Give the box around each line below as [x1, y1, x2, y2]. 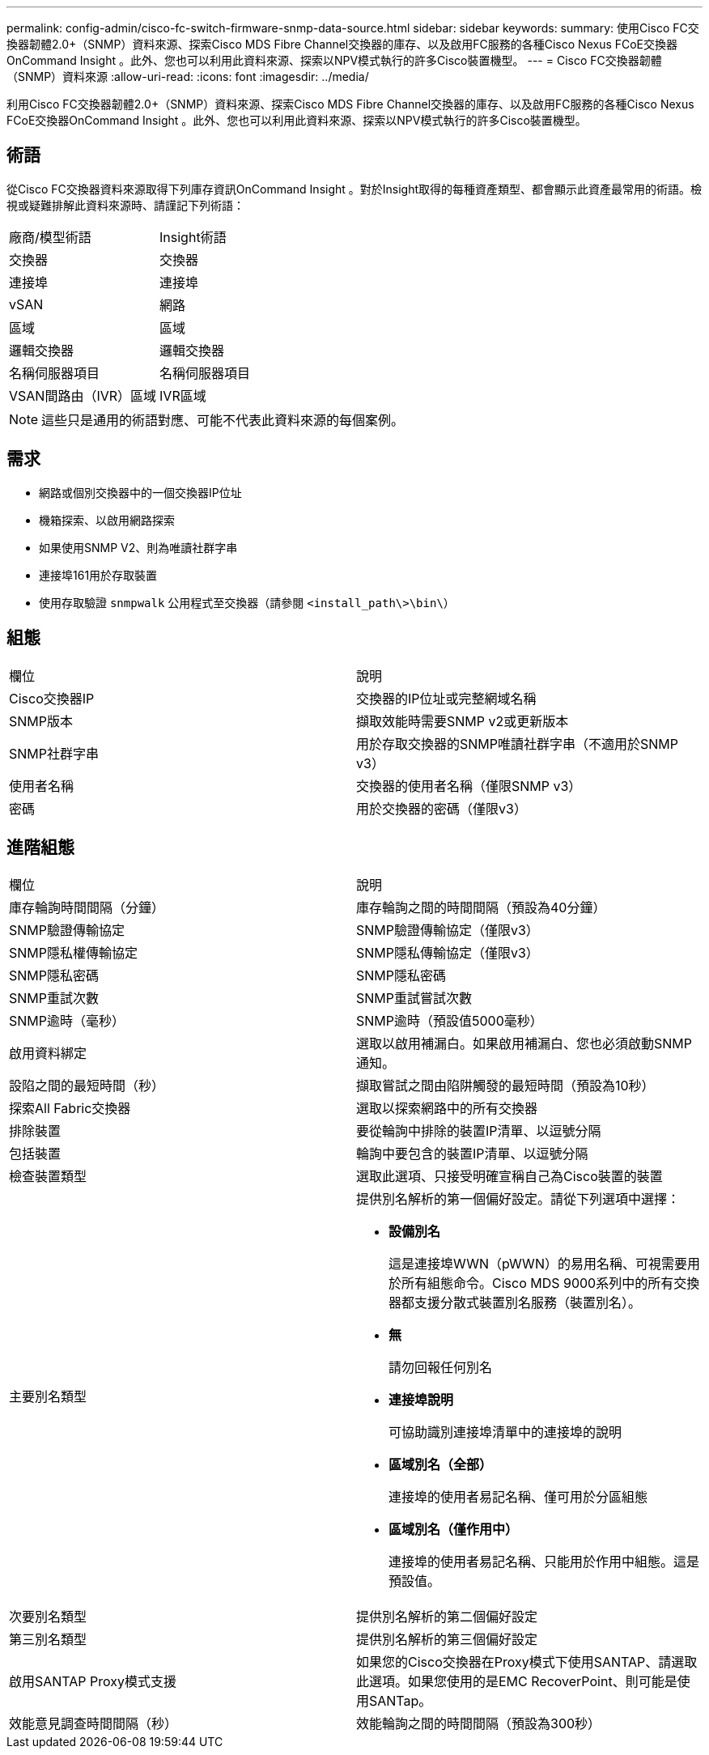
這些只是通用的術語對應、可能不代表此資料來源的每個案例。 [41, 411, 405, 428]
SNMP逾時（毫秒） [9, 1013, 125, 1030]
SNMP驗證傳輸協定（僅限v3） [356, 922, 539, 939]
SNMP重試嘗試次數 [356, 990, 472, 1007]
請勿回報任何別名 [388, 1359, 493, 1376]
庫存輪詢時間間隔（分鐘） [9, 899, 165, 916]
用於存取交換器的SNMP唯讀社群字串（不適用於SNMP [356, 735, 678, 752]
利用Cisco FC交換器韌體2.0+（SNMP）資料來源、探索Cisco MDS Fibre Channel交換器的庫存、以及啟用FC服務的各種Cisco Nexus [6, 97, 694, 111]
